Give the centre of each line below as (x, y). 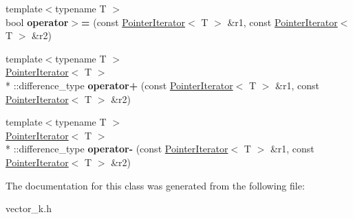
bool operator (37, 22)
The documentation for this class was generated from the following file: (155, 185)
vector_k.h (29, 208)
